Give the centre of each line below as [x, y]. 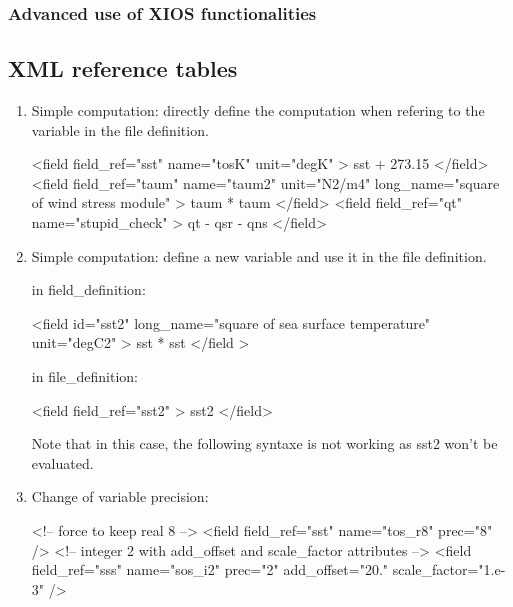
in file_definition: [85, 375]
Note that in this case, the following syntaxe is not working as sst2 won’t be [264, 443]
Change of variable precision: [120, 496]
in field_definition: [88, 289]
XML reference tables [123, 68]
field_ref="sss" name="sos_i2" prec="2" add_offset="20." [210, 569]
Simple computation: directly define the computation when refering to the [258, 110]
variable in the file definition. [120, 129]
